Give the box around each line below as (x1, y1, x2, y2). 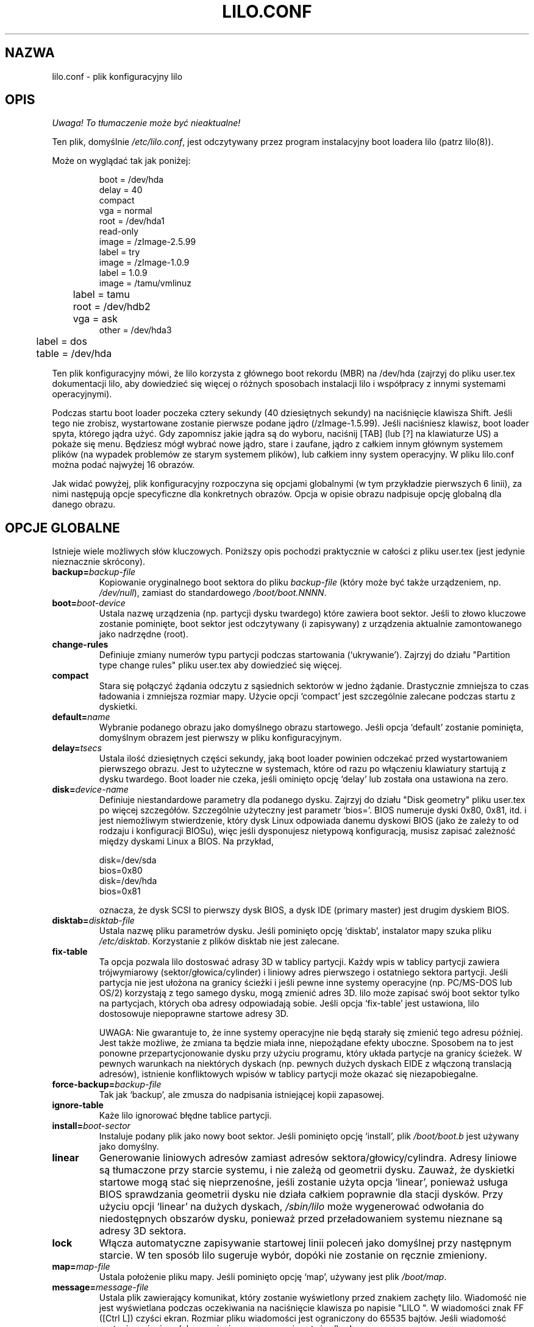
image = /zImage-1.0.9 (99, 257, 190, 268)
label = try (99, 247, 140, 258)
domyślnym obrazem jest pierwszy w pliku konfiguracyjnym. (99, 732, 342, 743)
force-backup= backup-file (52, 1079, 162, 1090)
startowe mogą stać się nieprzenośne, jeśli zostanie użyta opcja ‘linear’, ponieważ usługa (99, 1176, 508, 1189)
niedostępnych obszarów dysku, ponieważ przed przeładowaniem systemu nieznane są (99, 1212, 503, 1225)
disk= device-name (52, 784, 129, 795)
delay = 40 (99, 185, 143, 196)
